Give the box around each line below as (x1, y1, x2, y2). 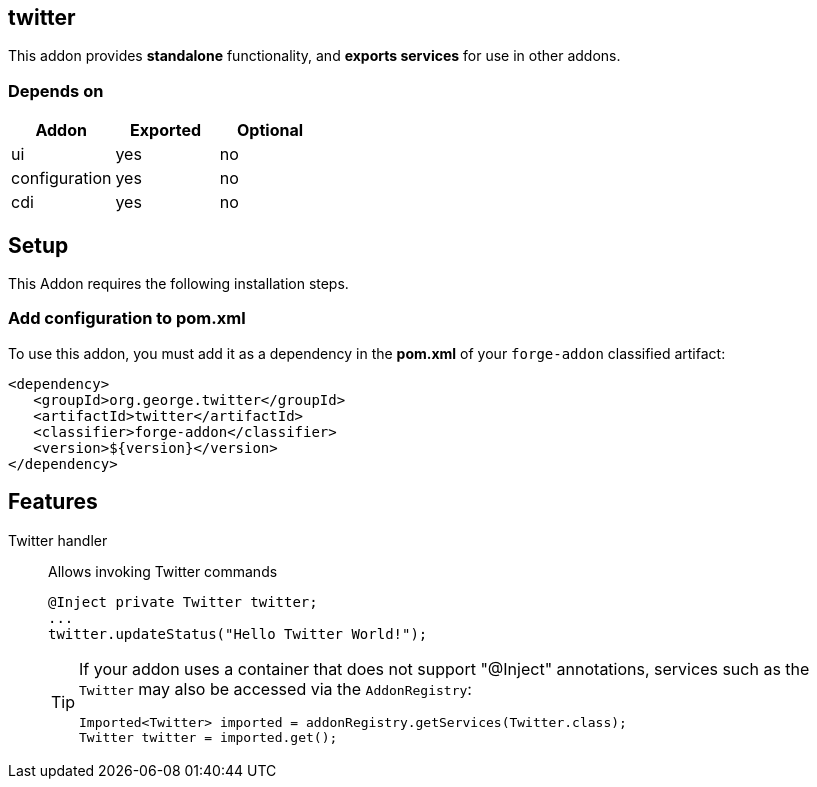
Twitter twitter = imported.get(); (79, 729, 338, 745)
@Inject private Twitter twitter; (48, 593, 318, 610)
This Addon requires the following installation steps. (8, 275, 349, 293)
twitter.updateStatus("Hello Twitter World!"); (48, 625, 428, 642)
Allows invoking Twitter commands (48, 562, 278, 580)
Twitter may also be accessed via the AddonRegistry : (79, 678, 472, 699)
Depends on (8, 80, 104, 101)
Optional (237, 120, 304, 141)
